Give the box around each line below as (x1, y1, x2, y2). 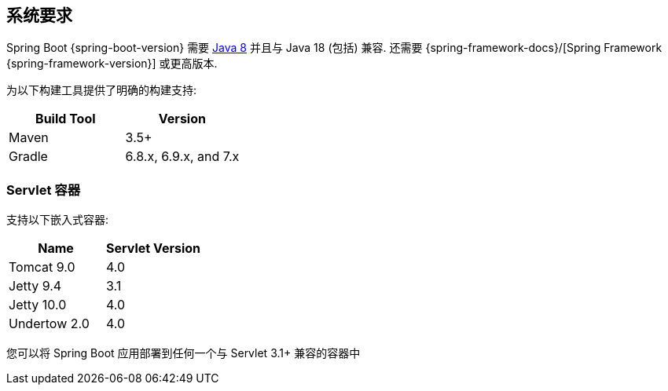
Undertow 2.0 (9, 316, 90, 332)
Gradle (9, 148, 48, 165)
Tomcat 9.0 (9, 259, 75, 276)
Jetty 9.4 (9, 278, 62, 294)
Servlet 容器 (6, 181, 80, 198)
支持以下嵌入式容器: (6, 213, 109, 227)
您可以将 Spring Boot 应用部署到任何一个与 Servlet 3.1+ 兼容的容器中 (6, 346, 361, 360)
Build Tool (35, 111, 96, 127)
